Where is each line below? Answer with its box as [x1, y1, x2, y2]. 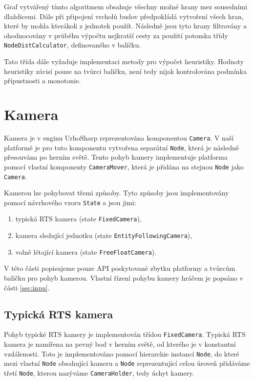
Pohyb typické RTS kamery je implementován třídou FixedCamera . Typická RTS [4, 329, 246, 339]
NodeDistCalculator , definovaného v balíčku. [4, 40, 141, 50]
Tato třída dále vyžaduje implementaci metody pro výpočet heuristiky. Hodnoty [4, 56, 244, 67]
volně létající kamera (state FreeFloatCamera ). [15, 246, 157, 257]
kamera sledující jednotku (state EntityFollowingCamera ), [15, 230, 192, 240]
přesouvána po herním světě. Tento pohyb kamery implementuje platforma [4, 152, 228, 162]
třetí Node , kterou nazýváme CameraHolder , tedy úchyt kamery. [4, 367, 194, 378]
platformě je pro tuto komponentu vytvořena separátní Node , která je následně [4, 142, 239, 152]
